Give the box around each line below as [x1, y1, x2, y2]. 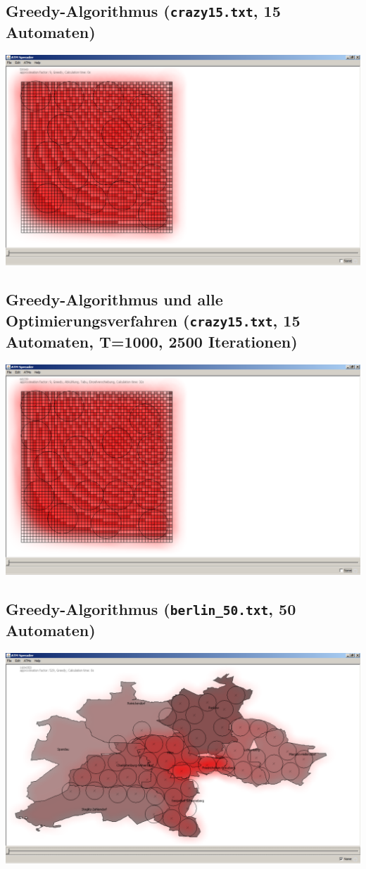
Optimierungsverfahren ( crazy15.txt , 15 [6, 309, 301, 331]
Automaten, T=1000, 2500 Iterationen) [6, 330, 298, 352]
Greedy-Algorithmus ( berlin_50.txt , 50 [6, 597, 296, 619]
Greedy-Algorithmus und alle [6, 288, 223, 310]
